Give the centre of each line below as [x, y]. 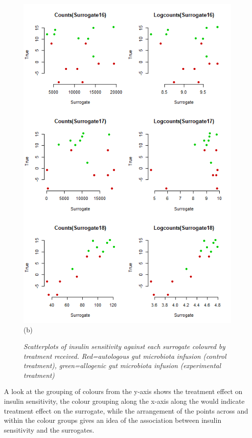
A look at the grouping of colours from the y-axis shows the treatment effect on [123, 391]
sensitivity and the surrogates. [49, 429]
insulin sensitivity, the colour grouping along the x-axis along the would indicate [124, 401]
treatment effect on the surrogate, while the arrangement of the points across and [126, 410]
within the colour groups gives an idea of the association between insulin [113, 420]
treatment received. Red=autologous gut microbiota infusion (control [125, 356]
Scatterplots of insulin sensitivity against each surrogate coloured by [125, 346]
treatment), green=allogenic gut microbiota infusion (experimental [122, 365]
